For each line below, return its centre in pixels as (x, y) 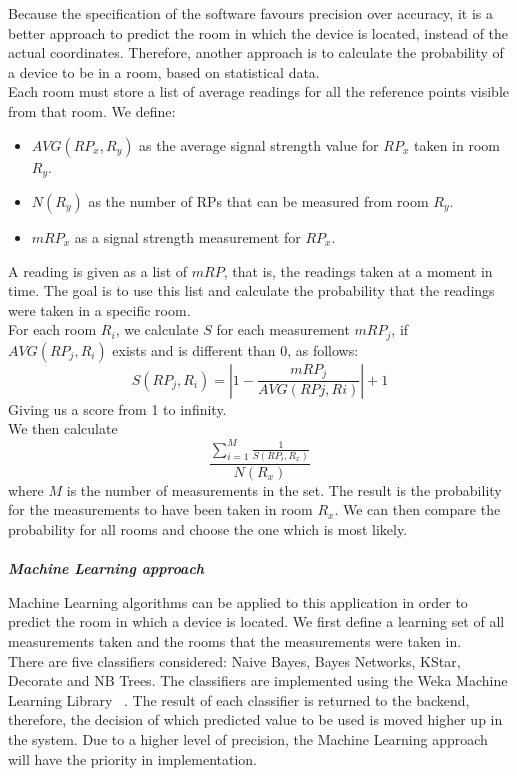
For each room (52, 329)
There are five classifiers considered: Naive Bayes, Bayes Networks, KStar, (234, 660)
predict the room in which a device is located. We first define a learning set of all (256, 621)
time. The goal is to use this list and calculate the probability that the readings (251, 290)
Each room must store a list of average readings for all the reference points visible (259, 91)
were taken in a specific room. (99, 309)
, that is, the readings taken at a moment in (358, 270)
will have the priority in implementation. (132, 758)
